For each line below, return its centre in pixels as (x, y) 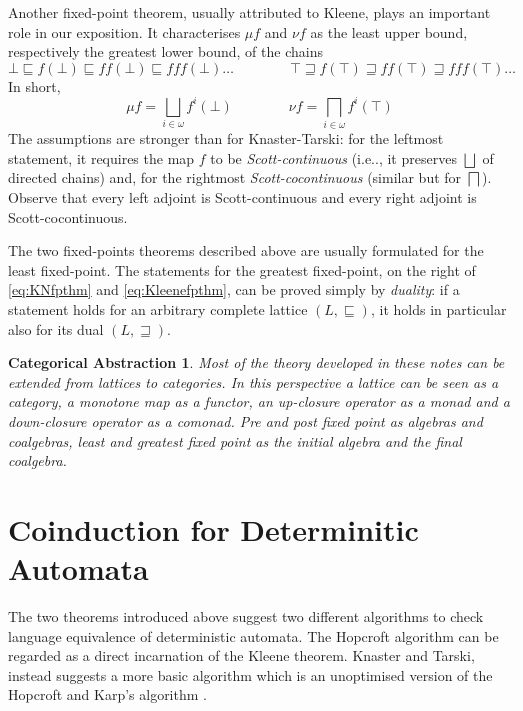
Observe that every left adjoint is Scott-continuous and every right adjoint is (242, 196)
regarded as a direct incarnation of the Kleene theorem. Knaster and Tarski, (241, 655)
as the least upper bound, (389, 31)
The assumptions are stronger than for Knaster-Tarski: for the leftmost (226, 138)
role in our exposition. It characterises (124, 31)
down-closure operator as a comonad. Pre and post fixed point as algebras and (245, 420)
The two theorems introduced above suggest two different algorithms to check (246, 616)
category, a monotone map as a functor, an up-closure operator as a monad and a (259, 401)
